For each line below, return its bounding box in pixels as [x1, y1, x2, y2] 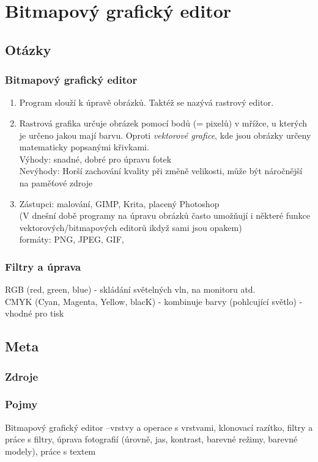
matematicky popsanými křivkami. [19, 141, 149, 153]
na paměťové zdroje [19, 176, 93, 189]
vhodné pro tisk [5, 307, 64, 320]
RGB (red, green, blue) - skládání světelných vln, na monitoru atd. [5, 283, 256, 296]
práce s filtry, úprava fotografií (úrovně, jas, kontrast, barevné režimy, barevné [5, 433, 298, 446]
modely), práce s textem [5, 444, 96, 457]
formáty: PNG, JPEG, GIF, [19, 233, 124, 246]
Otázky [5, 40, 51, 59]
